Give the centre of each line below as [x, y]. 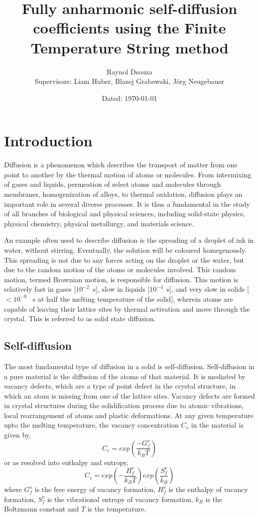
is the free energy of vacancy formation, [95, 489]
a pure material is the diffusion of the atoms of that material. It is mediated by [125, 376]
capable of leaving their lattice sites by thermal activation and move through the [127, 308]
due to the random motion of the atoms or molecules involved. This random [120, 269]
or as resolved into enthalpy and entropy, [66, 462]
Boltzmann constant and [42, 509]
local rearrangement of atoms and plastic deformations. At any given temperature [129, 415]
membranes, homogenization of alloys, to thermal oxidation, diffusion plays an [123, 194]
